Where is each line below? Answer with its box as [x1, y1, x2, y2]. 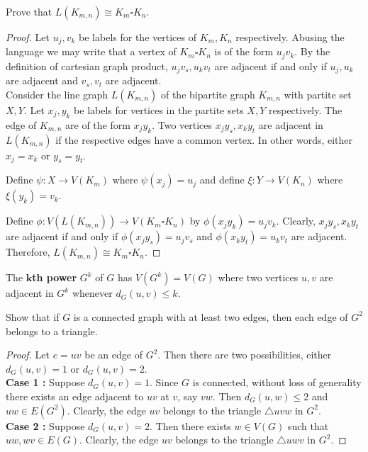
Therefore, [6, 244, 50, 259]
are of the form [65, 117, 130, 132]
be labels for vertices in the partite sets [74, 102, 244, 117]
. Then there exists [149, 418, 231, 433]
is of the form [214, 44, 274, 59]
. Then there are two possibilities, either [157, 347, 332, 362]
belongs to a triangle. [6, 323, 98, 338]
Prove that [6, 4, 52, 18]
